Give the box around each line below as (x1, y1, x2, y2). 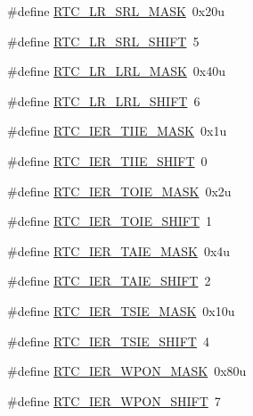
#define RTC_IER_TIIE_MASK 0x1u (7, 121, 227, 140)
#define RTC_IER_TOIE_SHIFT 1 (7, 212, 213, 230)
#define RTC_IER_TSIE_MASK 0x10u (7, 301, 235, 320)
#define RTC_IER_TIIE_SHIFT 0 (7, 151, 208, 170)
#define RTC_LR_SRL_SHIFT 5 (7, 31, 200, 50)
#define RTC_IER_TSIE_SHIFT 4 (7, 331, 209, 350)
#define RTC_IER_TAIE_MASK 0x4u (7, 241, 231, 260)
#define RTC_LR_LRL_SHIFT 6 (7, 91, 200, 110)
